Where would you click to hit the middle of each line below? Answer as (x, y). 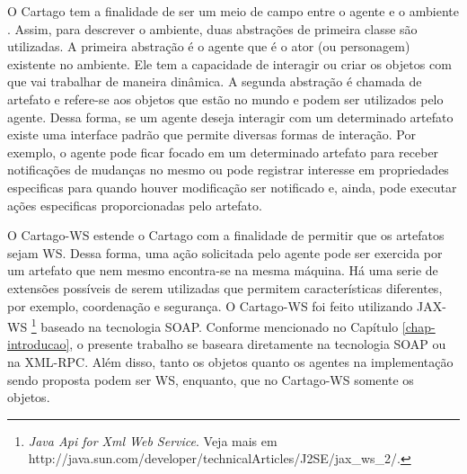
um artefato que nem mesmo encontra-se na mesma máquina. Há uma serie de (223, 270)
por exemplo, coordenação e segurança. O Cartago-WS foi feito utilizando (210, 305)
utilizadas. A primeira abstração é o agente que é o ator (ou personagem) (209, 46)
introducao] (39, 344)
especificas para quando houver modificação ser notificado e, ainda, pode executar (232, 187)
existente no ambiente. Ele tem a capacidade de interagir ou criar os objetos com (229, 63)
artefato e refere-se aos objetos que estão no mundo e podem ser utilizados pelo (225, 98)
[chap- (419, 326)
